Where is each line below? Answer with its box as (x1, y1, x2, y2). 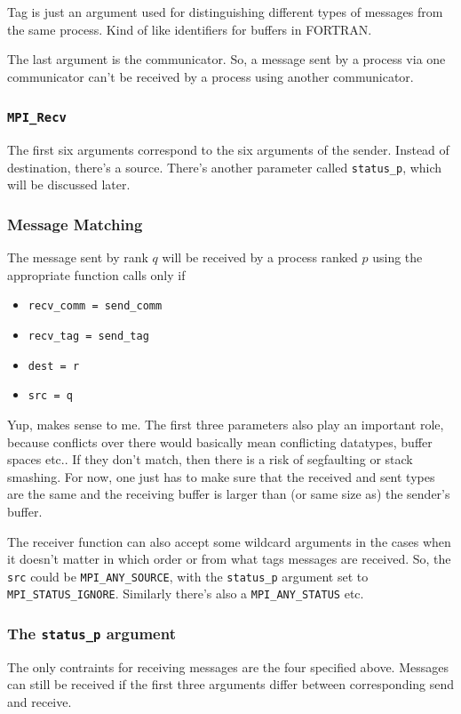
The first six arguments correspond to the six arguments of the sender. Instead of (7, 140, 449, 159)
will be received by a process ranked (162, 248, 358, 267)
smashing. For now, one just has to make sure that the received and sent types (7, 467, 435, 485)
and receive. (7, 693, 72, 711)
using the (372, 248, 423, 267)
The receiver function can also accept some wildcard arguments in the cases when (7, 532, 451, 550)
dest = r (28, 359, 80, 373)
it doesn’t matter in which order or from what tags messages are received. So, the (7, 550, 451, 568)
